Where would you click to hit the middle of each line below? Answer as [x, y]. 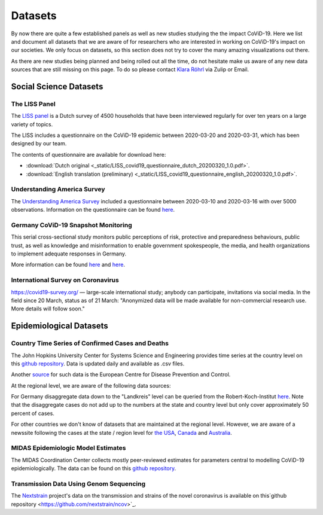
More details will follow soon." [48, 309]
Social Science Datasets [57, 86]
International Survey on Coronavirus [65, 280]
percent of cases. [33, 413]
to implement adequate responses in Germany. [69, 254]
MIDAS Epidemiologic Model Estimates [68, 448]
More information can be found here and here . [68, 265]
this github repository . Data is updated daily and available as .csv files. [98, 363]
